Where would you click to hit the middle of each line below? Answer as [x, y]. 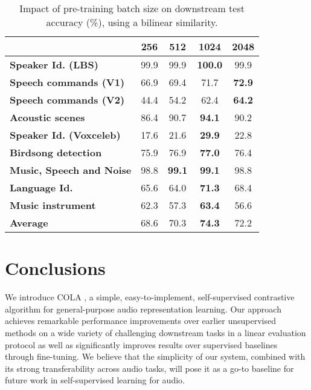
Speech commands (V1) [67, 82]
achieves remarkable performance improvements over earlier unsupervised [141, 321]
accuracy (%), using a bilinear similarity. [132, 22]
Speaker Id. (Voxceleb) [65, 135]
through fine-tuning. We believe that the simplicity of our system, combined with [155, 356]
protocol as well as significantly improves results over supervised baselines [141, 344]
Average [29, 223]
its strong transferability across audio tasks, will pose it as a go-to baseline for [149, 368]
